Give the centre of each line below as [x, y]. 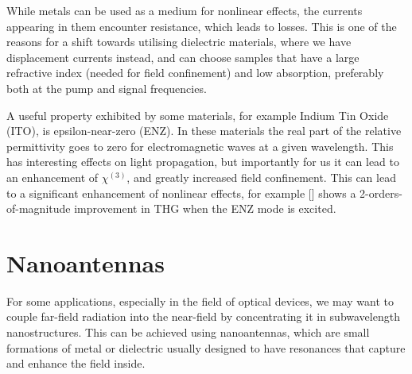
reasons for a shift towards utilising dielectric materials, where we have [179, 42]
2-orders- [381, 193]
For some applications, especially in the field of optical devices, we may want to [200, 301]
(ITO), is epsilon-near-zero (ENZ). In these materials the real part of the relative [204, 131]
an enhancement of [52, 177]
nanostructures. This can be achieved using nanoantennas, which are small [188, 332]
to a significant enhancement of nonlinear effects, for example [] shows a [181, 193]
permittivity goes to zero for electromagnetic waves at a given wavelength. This [200, 146]
